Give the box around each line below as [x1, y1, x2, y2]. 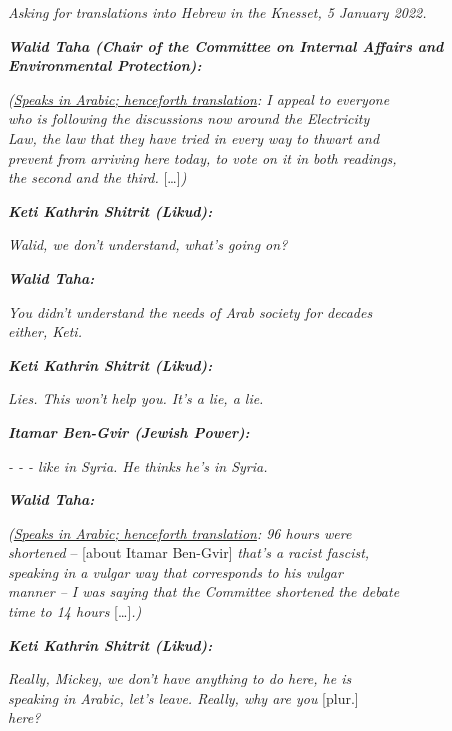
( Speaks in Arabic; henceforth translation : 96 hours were [8, 522, 352, 543]
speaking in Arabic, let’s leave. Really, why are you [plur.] [8, 687, 359, 708]
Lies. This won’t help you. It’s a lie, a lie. [8, 388, 264, 409]
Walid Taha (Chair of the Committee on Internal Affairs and [8, 35, 444, 56]
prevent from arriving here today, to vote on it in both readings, [8, 147, 397, 168]
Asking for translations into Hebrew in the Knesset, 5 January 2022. [8, 2, 427, 22]
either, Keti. [8, 321, 82, 342]
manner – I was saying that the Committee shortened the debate [8, 581, 400, 602]
